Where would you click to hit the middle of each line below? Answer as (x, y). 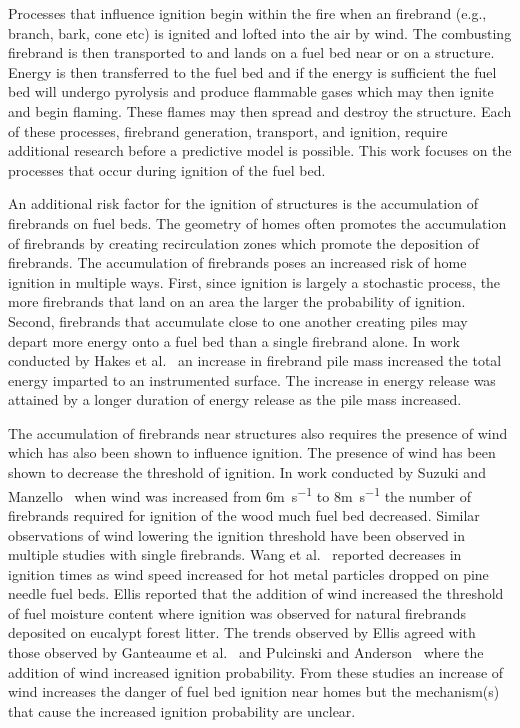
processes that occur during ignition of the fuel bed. (167, 169)
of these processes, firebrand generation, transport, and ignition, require (228, 130)
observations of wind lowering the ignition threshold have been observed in (237, 534)
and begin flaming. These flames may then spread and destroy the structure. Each (260, 110)
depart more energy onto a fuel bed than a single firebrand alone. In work (234, 340)
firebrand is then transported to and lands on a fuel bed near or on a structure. (251, 52)
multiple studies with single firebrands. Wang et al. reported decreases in (235, 554)
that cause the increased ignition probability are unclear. (182, 710)
